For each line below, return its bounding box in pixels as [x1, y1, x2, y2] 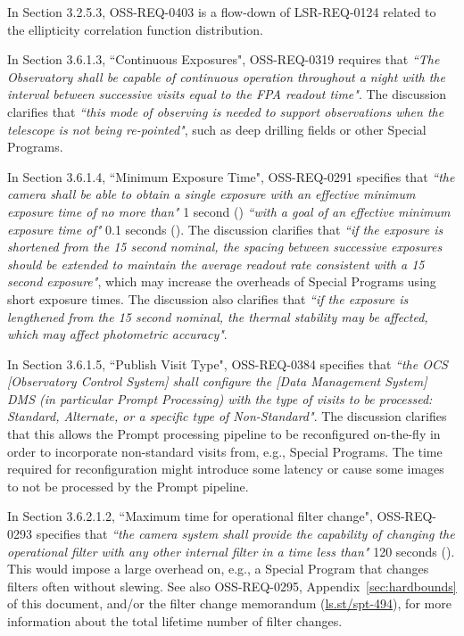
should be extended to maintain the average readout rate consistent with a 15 [7, 254, 425, 273]
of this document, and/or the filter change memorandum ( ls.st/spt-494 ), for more [7, 594, 452, 613]
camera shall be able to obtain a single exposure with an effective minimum [7, 185, 416, 203]
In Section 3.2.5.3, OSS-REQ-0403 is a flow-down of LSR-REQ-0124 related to [7, 3, 436, 21]
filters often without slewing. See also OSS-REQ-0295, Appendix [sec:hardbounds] [7, 576, 457, 595]
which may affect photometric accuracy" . [7, 325, 228, 343]
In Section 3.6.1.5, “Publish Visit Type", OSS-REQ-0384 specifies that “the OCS [7, 354, 448, 373]
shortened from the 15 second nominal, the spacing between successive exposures [7, 237, 443, 256]
